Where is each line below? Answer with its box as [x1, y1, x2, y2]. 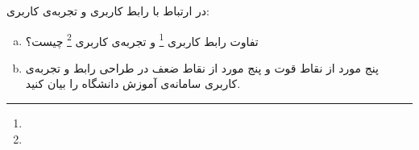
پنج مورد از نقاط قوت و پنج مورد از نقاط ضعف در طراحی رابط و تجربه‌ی [25, 59, 379, 76]
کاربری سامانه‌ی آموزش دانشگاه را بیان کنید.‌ [25, 75, 241, 92]
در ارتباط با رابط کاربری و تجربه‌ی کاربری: [6, 2, 209, 19]
